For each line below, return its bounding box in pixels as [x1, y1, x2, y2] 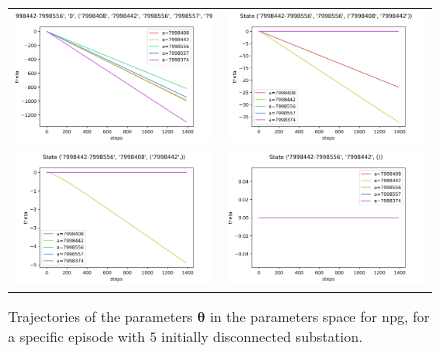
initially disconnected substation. [161, 326, 363, 346]
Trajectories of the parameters [8, 306, 193, 327]
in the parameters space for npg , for [209, 306, 430, 327]
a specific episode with [8, 326, 146, 346]
